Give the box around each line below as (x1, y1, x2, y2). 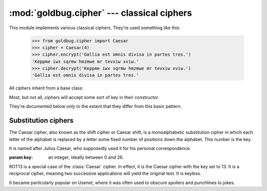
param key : (9, 154, 33, 160)
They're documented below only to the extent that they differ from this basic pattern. (9, 103, 182, 109)
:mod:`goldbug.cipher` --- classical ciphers (9, 7, 192, 18)
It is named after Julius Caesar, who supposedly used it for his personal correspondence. (9, 145, 191, 151)
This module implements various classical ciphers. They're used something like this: (9, 25, 180, 31)
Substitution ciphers (9, 116, 74, 125)
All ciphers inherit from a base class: (9, 85, 84, 91)
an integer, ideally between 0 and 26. (48, 154, 124, 160)
